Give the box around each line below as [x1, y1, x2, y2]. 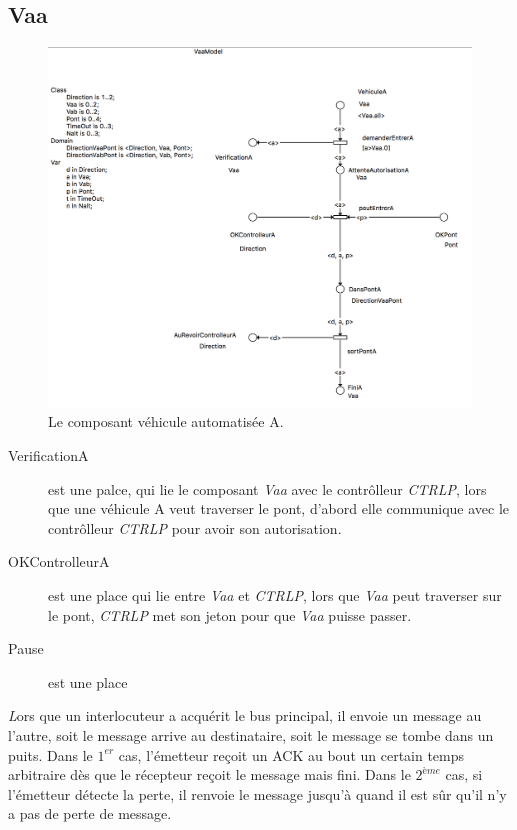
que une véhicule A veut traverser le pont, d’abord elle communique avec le [48, 498, 510, 519]
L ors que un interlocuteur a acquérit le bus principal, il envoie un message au [8, 705, 482, 726]
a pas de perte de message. [8, 803, 172, 824]
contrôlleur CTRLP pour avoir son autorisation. [48, 517, 342, 538]
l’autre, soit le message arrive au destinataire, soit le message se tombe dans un [8, 724, 494, 745]
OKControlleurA [8, 551, 110, 572]
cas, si [445, 764, 483, 785]
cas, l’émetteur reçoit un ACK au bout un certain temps [118, 744, 465, 765]
